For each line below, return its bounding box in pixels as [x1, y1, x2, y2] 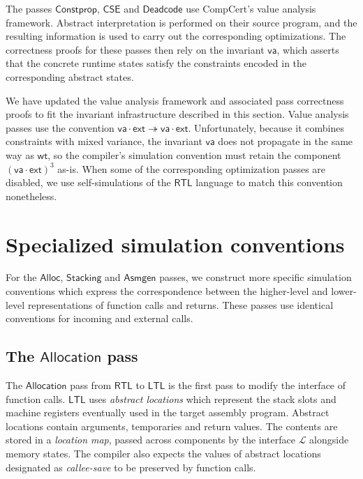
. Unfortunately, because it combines [188, 120, 344, 135]
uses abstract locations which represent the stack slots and [89, 391, 336, 406]
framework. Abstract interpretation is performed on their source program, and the [6, 15, 357, 29]
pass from [70, 378, 112, 393]
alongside [309, 432, 349, 447]
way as [6, 147, 34, 162]
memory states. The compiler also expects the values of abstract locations [6, 446, 321, 460]
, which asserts [276, 42, 339, 56]
